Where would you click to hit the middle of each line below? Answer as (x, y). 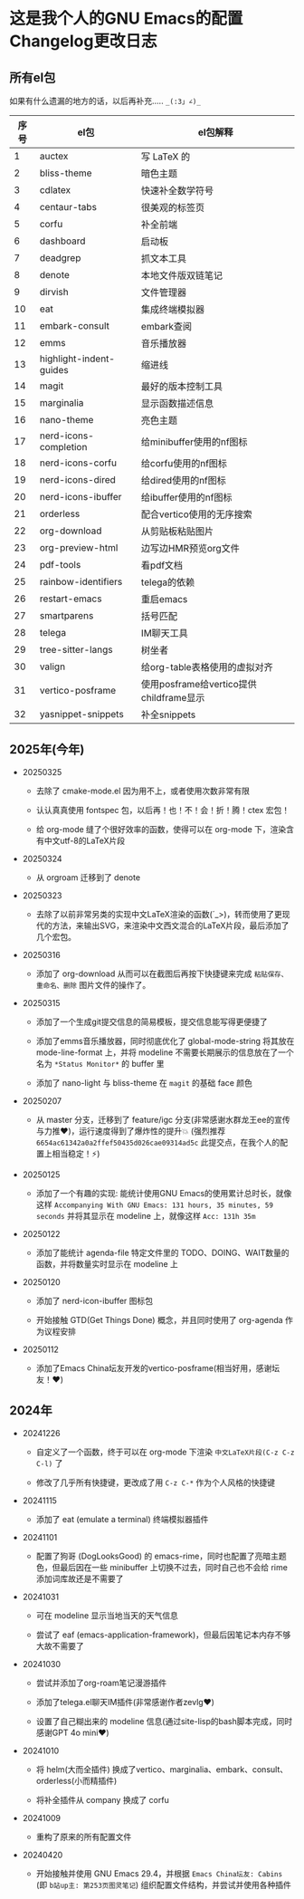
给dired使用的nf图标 (183, 480)
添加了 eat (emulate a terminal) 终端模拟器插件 (122, 1519)
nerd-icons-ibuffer (81, 497)
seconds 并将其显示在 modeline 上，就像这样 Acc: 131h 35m (146, 1215)
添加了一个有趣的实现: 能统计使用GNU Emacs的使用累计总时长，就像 (164, 1193)
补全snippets (168, 715)
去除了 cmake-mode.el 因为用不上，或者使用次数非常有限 (143, 791)
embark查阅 (166, 326)
